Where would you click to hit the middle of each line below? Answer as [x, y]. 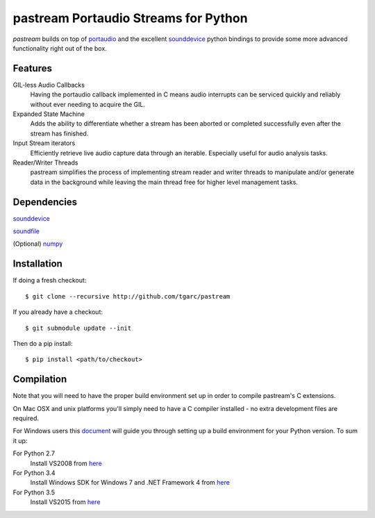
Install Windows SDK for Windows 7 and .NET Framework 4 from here [130, 483]
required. [26, 418]
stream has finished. [59, 133]
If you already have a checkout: [58, 312]
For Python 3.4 [34, 473]
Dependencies [45, 202]
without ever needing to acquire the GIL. [88, 104]
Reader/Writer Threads [45, 162]
